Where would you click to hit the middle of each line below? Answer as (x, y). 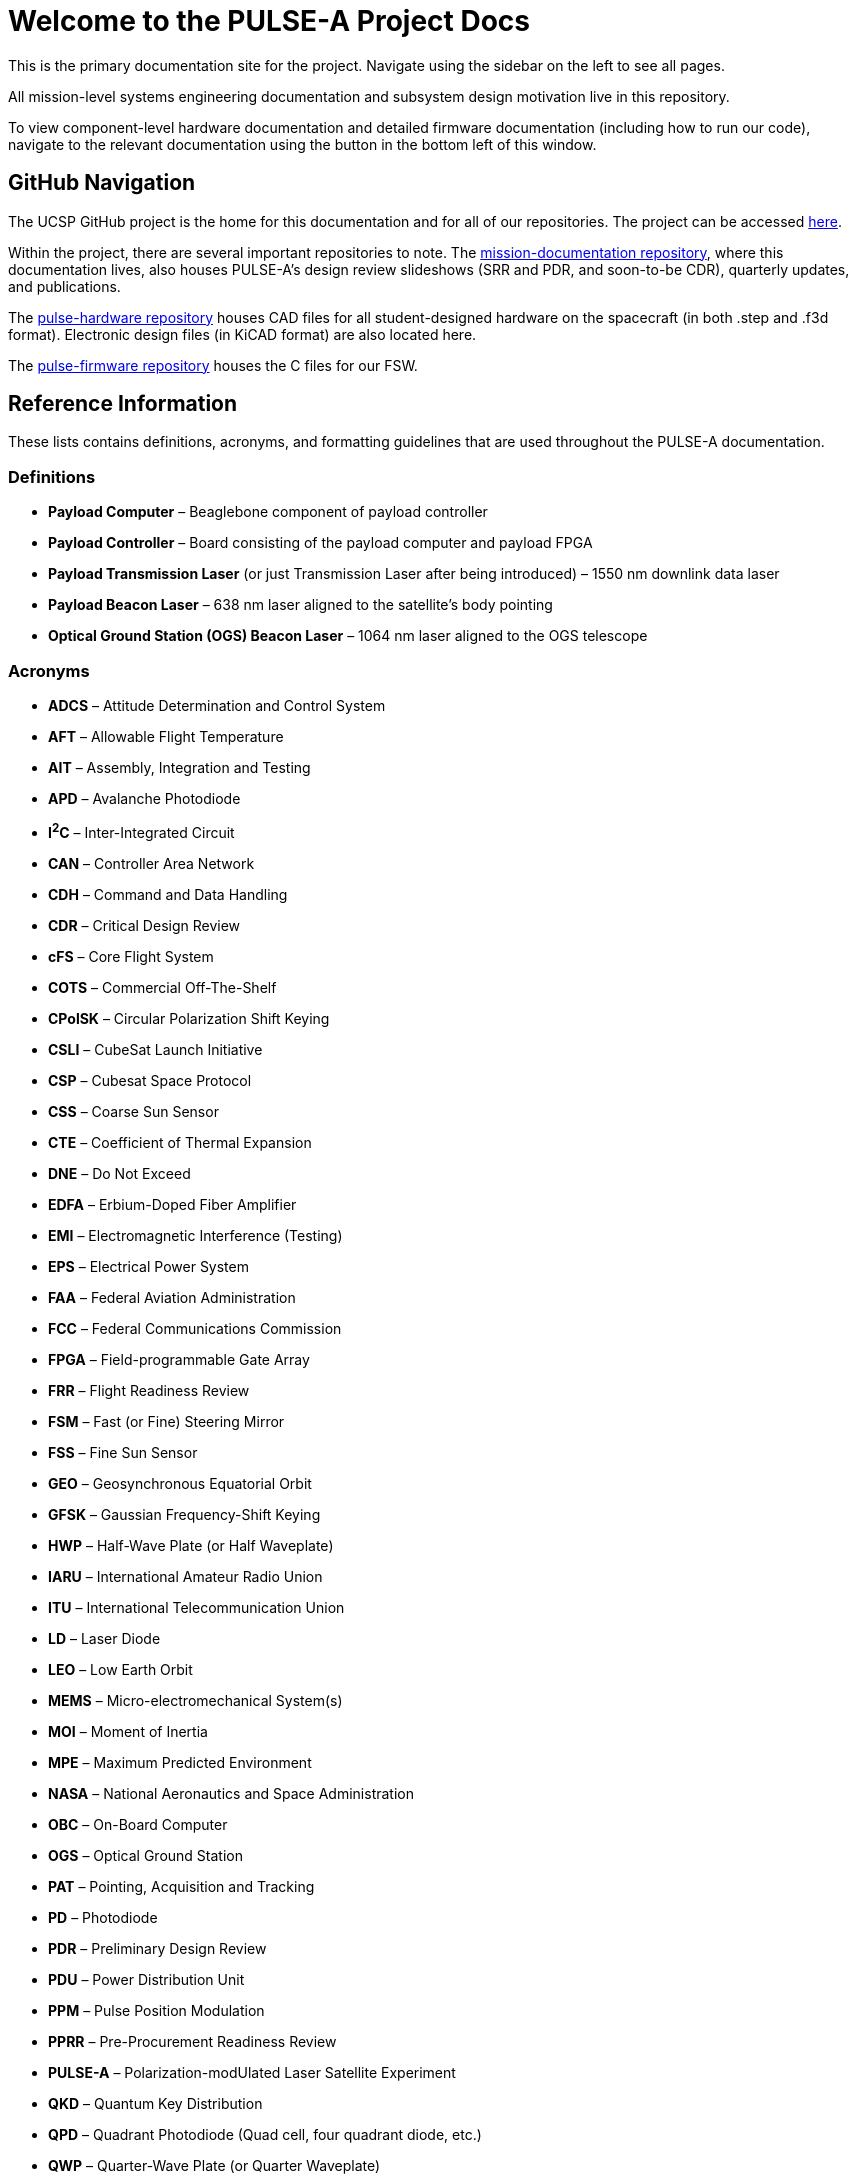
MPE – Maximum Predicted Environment (180, 1762)
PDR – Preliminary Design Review (157, 1948)
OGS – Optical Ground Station (145, 1855)
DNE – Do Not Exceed (119, 1173)
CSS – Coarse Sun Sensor (133, 1111)
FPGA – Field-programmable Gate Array (179, 1359)
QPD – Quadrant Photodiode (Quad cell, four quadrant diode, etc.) (265, 2134)
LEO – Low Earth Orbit (120, 1669)
